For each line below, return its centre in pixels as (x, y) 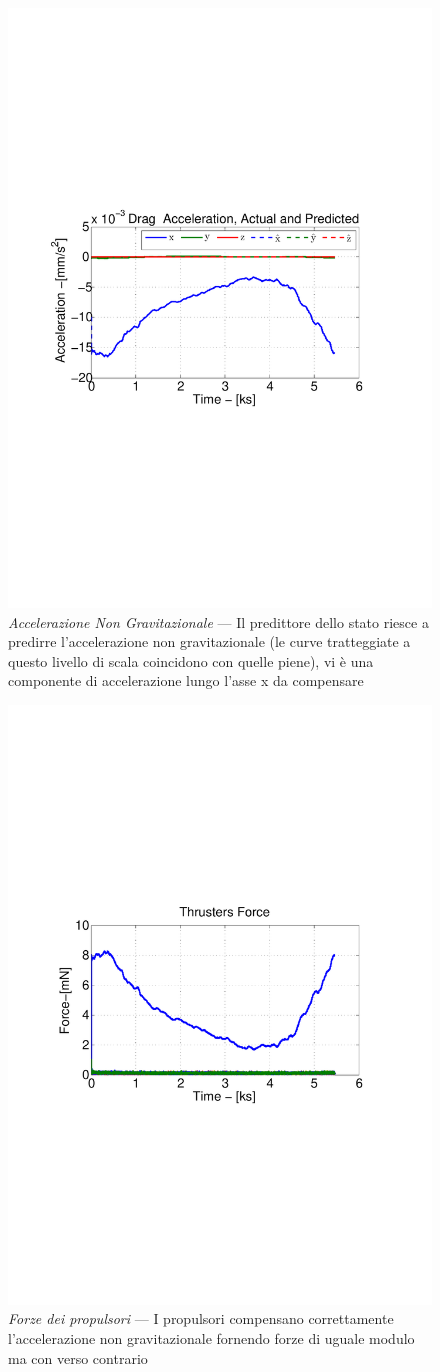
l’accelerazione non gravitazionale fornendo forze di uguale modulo (211, 1338)
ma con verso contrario (78, 1357)
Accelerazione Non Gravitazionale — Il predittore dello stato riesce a (218, 621)
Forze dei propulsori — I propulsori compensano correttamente (201, 1318)
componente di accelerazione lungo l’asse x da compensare (186, 680)
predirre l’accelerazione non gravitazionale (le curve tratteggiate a (209, 641)
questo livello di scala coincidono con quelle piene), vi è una (191, 660)
